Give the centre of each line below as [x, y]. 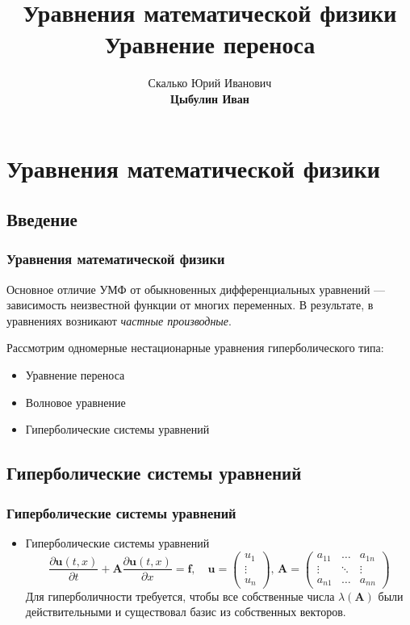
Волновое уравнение [75, 402]
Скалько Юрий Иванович [210, 83]
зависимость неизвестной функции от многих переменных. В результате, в [190, 305]
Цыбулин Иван [210, 98]
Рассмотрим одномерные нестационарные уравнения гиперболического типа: [195, 348]
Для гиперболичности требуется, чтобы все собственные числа [180, 596]
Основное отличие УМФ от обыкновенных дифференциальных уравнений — [196, 289]
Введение [42, 219]
